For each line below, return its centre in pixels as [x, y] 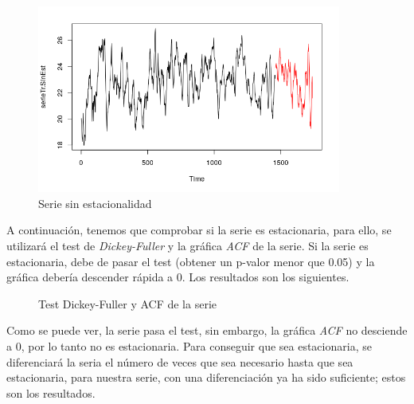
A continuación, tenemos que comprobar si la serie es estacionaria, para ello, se [199, 230]
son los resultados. [51, 392]
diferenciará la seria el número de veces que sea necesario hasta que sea [180, 361]
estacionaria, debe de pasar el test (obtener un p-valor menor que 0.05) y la [191, 261]
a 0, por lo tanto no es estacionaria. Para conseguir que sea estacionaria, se [189, 345]
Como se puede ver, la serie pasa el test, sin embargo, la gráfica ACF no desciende [207, 330]
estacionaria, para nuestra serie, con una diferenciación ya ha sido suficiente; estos [206, 377]
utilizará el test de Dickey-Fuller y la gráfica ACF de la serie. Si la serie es [187, 246]
